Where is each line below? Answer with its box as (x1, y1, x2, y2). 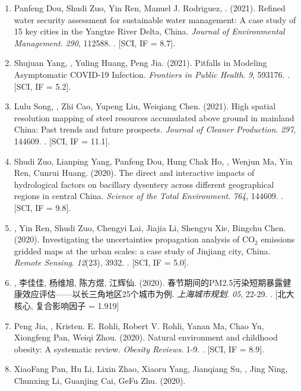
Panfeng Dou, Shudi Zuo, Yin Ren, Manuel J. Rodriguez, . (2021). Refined (14, 2, 286, 14)
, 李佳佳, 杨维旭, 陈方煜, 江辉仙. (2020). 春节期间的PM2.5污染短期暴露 (14, 276, 283, 288)
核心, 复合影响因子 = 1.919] (14, 299, 119, 312)
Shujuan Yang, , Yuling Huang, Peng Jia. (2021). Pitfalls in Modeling (14, 56, 267, 69)
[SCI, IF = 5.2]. (14, 80, 71, 92)
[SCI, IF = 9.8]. (14, 201, 71, 213)
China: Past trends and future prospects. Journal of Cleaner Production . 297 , (14, 123, 296, 135)
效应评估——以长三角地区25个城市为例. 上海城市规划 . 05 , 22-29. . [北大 (22, 288, 294, 300)
